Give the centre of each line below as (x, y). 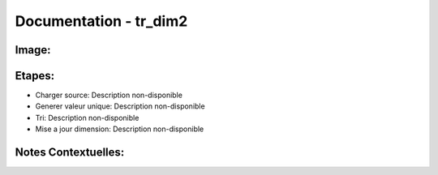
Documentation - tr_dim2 (101, 21)
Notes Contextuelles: (70, 153)
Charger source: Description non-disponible (109, 95)
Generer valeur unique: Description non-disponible (120, 106)
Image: (33, 50)
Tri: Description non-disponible (87, 117)
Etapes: (35, 76)
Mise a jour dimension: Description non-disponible (120, 129)
